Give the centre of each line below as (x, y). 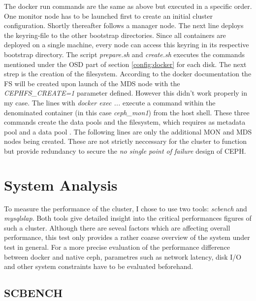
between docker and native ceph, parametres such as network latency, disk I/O (123, 256)
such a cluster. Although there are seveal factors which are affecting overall (117, 227)
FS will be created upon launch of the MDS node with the (92, 83)
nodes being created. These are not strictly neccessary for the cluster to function (125, 141)
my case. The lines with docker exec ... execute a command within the (110, 102)
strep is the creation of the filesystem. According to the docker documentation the (128, 74)
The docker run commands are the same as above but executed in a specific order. (128, 6)
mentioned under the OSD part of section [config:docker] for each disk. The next (125, 64)
